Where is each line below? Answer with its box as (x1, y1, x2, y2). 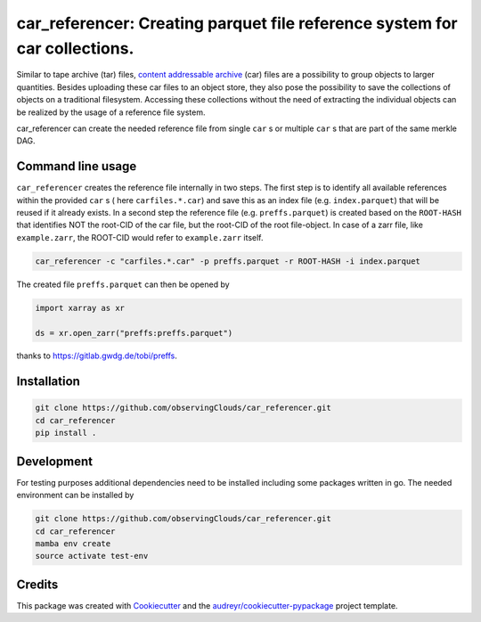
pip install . (35, 428, 97, 438)
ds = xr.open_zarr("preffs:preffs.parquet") (35, 328, 233, 338)
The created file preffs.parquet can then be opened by (16, 279, 231, 290)
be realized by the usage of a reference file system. (16, 107, 206, 118)
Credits (16, 577, 59, 592)
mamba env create (35, 538, 111, 548)
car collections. (16, 38, 135, 58)
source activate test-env (35, 551, 149, 561)
